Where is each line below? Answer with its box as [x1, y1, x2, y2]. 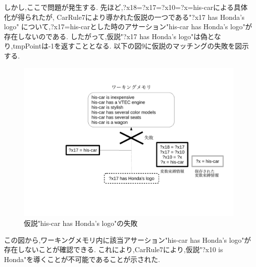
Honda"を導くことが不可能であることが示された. [4, 254, 160, 264]
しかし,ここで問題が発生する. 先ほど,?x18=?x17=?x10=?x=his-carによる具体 [4, 2, 248, 12]
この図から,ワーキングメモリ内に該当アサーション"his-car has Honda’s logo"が [4, 234, 251, 245]
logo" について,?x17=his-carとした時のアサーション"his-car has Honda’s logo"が [4, 21, 253, 32]
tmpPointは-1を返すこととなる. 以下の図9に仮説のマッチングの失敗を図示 [12, 41, 249, 51]
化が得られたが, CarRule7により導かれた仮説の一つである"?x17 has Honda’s [4, 11, 245, 22]
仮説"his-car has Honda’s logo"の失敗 [24, 217, 138, 228]
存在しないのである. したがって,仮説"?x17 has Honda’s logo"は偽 [4, 31, 207, 41]
